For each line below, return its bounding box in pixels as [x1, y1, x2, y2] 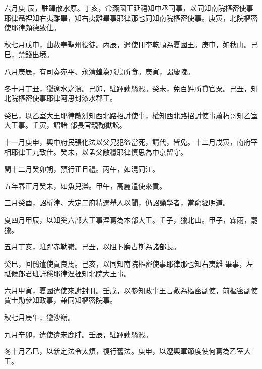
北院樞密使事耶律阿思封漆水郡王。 [4, 93, 117, 103]
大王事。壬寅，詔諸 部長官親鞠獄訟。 [4, 120, 126, 130]
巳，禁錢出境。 [4, 49, 53, 60]
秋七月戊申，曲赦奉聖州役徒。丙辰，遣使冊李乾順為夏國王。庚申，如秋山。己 [4, 39, 258, 49]
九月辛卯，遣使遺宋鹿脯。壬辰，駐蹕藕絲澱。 [4, 329, 152, 339]
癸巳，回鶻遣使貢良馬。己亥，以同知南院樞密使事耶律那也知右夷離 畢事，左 [4, 258, 253, 269]
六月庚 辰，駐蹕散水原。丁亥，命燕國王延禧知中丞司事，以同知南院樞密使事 [4, 3, 253, 13]
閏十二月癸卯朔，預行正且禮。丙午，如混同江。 [4, 164, 159, 174]
